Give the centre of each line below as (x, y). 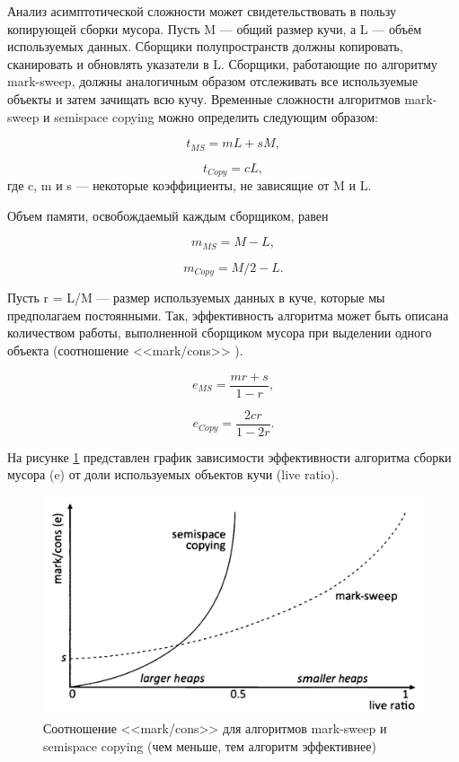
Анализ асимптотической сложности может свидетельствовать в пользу (202, 11)
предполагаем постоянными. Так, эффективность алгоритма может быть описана (228, 315)
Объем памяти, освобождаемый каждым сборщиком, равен (168, 215)
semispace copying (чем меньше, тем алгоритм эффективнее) (210, 745)
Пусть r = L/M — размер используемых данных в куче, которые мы (196, 298)
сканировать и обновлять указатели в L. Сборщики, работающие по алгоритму (222, 63)
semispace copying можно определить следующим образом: (216, 116)
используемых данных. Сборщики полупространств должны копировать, (205, 46)
